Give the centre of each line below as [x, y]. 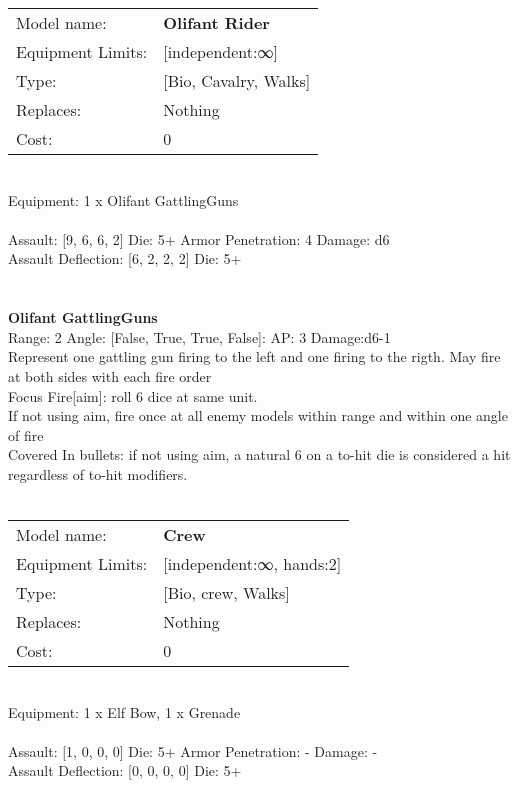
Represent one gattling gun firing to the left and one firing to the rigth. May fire [254, 356]
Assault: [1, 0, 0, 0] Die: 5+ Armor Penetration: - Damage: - [193, 750]
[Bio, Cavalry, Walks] [237, 80]
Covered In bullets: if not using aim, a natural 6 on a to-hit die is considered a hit [259, 454]
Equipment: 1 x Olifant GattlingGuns [123, 199]
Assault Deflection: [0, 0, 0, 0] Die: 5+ [125, 770]
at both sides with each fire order [110, 375]
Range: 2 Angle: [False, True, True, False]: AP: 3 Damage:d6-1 [199, 336]
